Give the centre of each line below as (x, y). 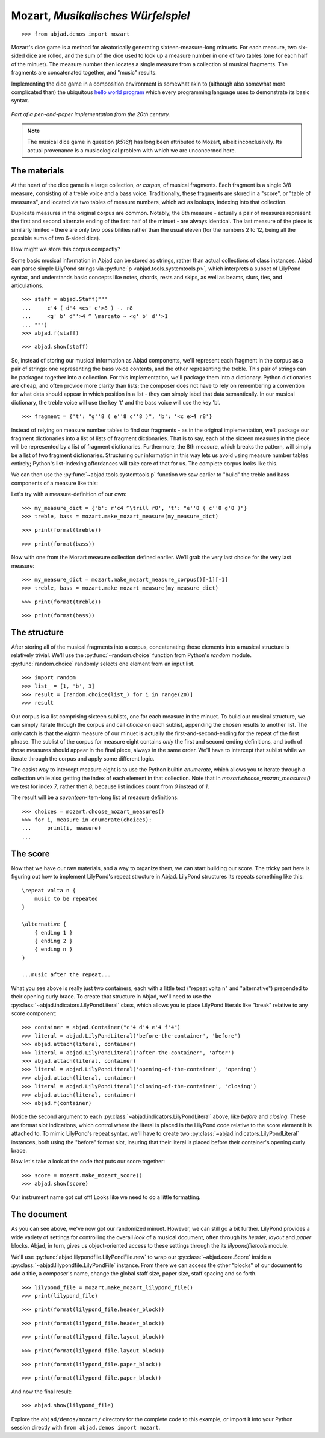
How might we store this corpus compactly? (66, 249)
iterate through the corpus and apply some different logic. (83, 758)
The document (39, 1214)
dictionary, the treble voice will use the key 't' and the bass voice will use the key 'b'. (116, 402)
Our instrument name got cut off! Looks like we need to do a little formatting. (106, 1197)
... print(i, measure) (62, 828)
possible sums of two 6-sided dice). (56, 238)
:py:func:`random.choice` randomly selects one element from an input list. (103, 664)
